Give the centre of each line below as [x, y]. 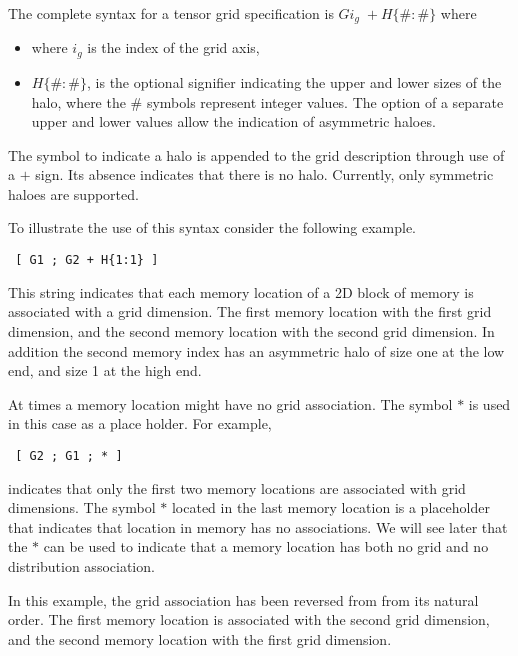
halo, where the [78, 101]
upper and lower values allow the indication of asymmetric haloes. [233, 121]
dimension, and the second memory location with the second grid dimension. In [251, 330]
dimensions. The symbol [82, 507]
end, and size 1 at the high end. [105, 370]
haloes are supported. [73, 193]
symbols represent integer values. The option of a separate [325, 101]
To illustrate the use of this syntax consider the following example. [212, 227]
